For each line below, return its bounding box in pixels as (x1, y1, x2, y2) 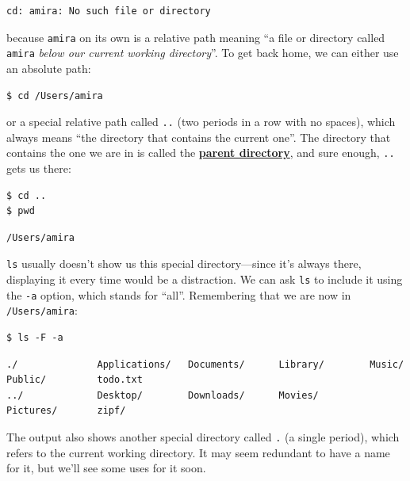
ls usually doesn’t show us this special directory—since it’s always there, (6, 255, 362, 272)
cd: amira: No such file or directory (6, 6, 211, 17)
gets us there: (6, 160, 71, 176)
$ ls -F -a (6, 332, 63, 343)
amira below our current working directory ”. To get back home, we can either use (6, 44, 399, 61)
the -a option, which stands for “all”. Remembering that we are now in (6, 286, 351, 303)
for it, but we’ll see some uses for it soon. (6, 460, 206, 476)
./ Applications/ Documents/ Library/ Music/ (6, 358, 404, 370)
